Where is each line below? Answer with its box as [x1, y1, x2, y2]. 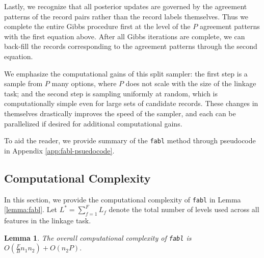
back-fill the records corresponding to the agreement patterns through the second [4, 41, 257, 51]
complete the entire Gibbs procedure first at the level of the [4, 21, 191, 32]
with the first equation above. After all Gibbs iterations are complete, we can [4, 31, 245, 41]
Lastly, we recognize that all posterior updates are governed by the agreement [4, 1, 247, 11]
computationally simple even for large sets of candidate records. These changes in [4, 98, 258, 109]
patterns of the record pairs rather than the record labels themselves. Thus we [4, 11, 249, 21]
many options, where [51, 78, 117, 89]
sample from [4, 78, 43, 89]
